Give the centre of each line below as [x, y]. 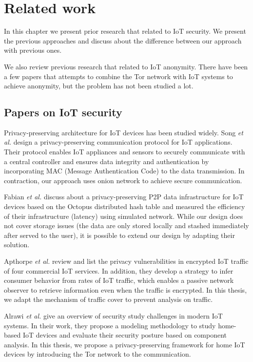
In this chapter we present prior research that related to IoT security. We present [125, 31]
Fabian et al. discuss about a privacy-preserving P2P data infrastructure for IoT [124, 197]
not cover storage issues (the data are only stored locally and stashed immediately [126, 225]
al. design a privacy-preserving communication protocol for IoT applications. [118, 142]
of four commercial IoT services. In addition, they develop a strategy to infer [119, 270]
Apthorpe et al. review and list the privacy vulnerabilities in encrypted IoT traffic [126, 261]
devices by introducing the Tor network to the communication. [97, 354]
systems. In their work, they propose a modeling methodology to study [110, 325]
